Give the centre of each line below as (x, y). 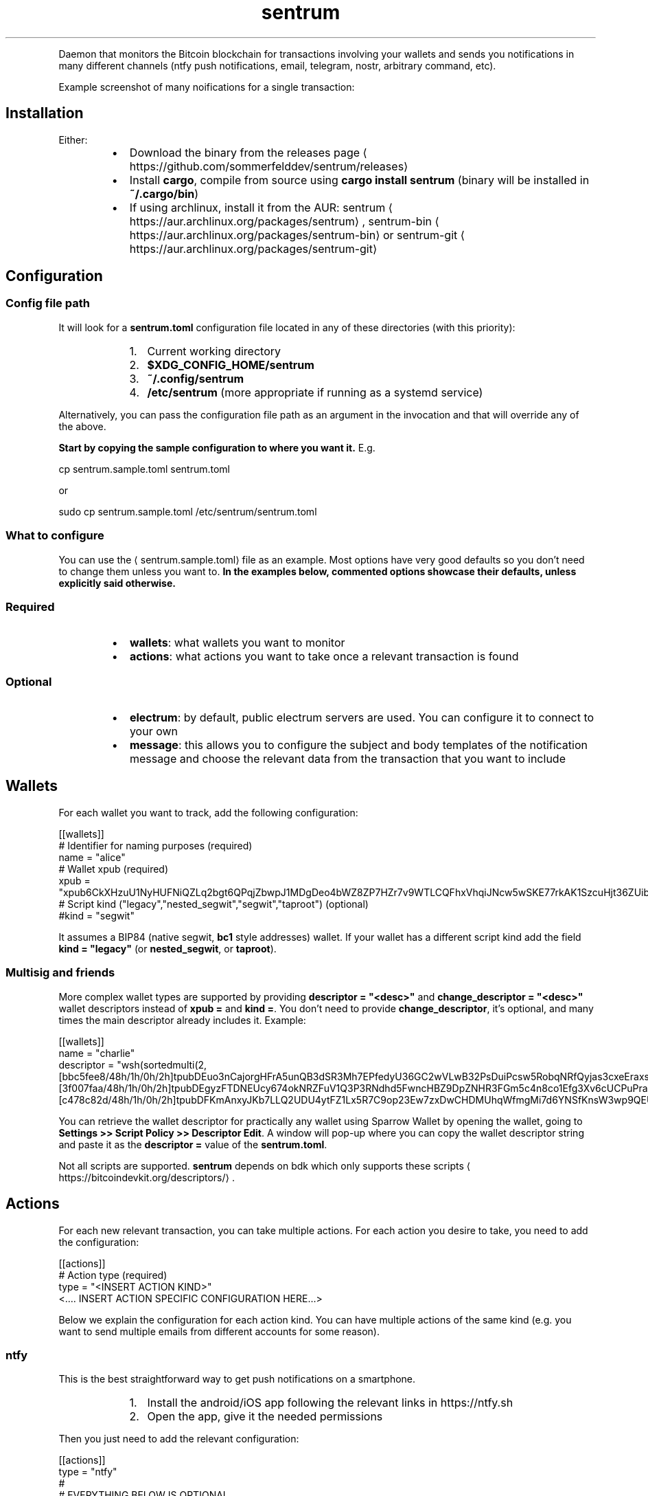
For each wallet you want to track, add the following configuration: (208, 812)
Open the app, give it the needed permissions (265, 1417)
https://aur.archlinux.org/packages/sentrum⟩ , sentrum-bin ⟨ (284, 221)
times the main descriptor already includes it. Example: (182, 1020)
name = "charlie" (97, 1053)
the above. (82, 426)
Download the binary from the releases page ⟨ (248, 152)
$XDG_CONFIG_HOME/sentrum (231, 365)
